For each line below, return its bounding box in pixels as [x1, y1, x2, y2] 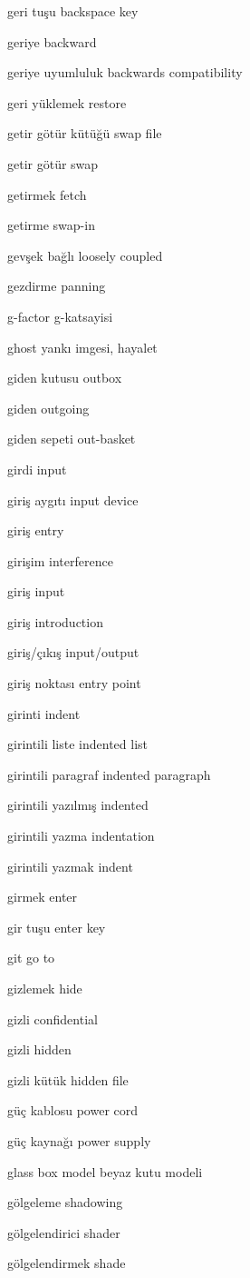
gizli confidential [7, 1009, 98, 1028]
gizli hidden [7, 1040, 72, 1059]
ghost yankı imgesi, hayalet [7, 337, 158, 356]
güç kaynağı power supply [7, 1131, 151, 1150]
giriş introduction [7, 612, 103, 631]
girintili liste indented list [7, 734, 148, 754]
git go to [7, 948, 55, 967]
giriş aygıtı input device [7, 490, 139, 509]
